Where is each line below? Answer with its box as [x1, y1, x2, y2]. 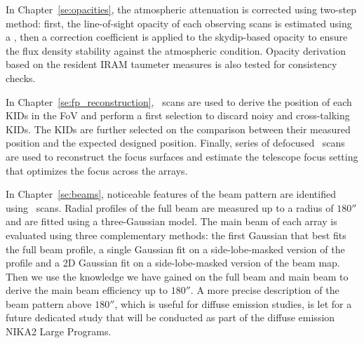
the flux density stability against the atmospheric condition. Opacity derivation [6, 43, 346, 58]
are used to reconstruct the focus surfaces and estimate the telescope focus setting [6, 149, 358, 163]
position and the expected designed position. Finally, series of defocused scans [6, 135, 345, 150]
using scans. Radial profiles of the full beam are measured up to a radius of [6, 200, 334, 215]
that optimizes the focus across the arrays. [6, 163, 188, 177]
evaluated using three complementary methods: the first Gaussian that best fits [6, 227, 346, 242]
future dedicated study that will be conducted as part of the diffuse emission [6, 310, 335, 325]
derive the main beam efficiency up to [6, 283, 168, 297]
